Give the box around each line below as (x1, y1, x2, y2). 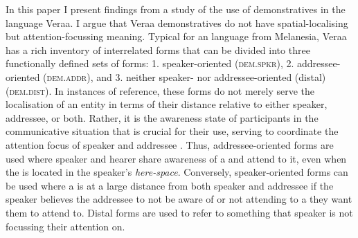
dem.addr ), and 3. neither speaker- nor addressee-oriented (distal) (46, 69, 326, 84)
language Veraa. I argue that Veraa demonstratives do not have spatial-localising (6, 15, 348, 30)
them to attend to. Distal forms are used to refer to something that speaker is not (6, 205, 353, 219)
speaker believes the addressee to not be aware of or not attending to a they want (6, 192, 352, 206)
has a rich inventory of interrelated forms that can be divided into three (6, 42, 310, 57)
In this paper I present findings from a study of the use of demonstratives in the (6, 2, 346, 16)
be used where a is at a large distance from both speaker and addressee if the (6, 178, 334, 192)
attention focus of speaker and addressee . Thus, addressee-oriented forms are (6, 137, 334, 152)
